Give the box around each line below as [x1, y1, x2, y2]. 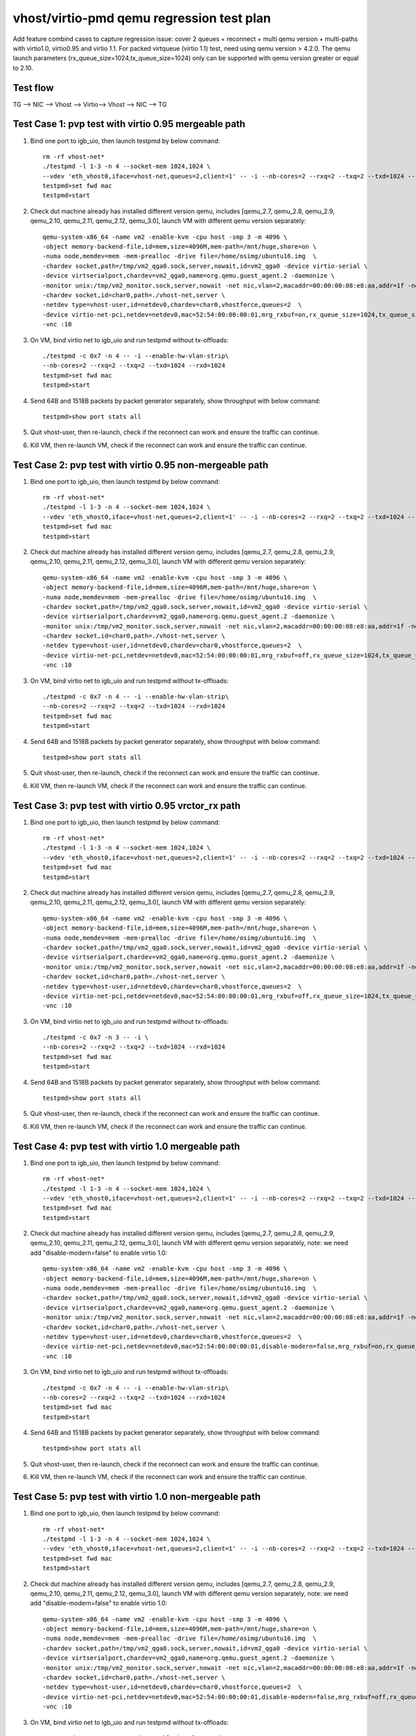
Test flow [12, 82, 54, 94]
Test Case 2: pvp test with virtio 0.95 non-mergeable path [12, 459, 268, 471]
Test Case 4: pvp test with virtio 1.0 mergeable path [12, 1140, 241, 1152]
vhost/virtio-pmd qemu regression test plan [12, 10, 271, 26]
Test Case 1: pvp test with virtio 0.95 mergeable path [12, 118, 245, 130]
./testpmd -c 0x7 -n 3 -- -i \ [42, 1033, 149, 1042]
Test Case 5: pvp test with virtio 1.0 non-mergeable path [12, 1491, 261, 1503]
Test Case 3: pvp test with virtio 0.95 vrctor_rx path [12, 799, 241, 812]
